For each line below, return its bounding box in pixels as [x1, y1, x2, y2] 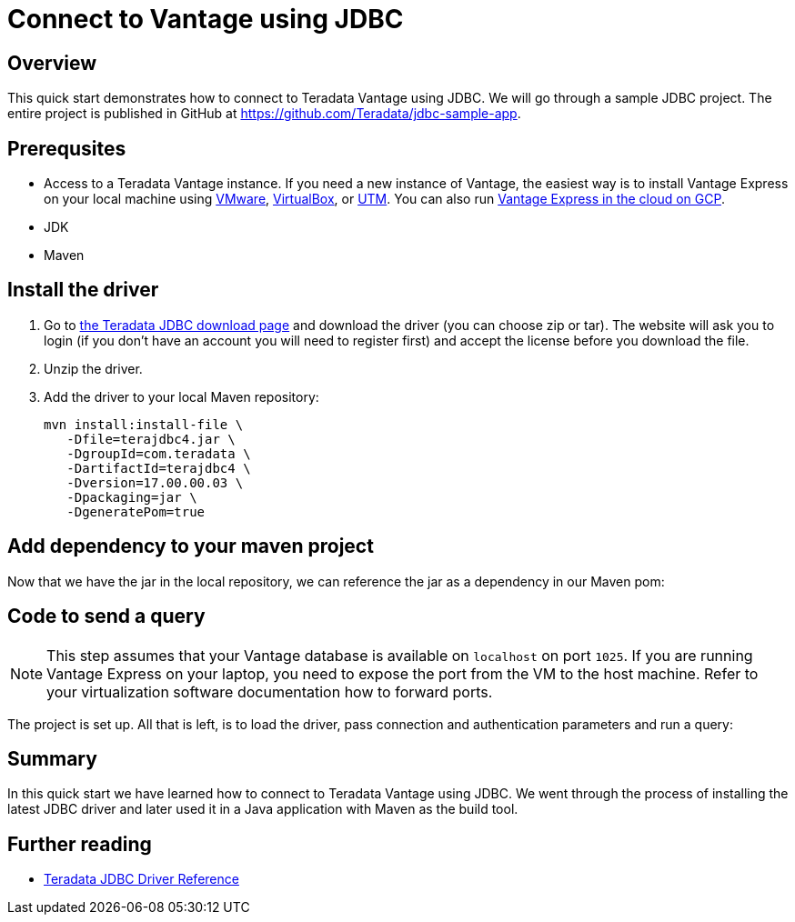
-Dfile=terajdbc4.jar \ [66, 431, 236, 446]
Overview [7, 51, 97, 75]
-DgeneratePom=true [66, 504, 206, 519]
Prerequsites [7, 136, 126, 160]
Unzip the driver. [44, 360, 143, 376]
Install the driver [7, 278, 159, 302]
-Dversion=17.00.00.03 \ [66, 475, 244, 490]
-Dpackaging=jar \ [66, 489, 197, 505]
